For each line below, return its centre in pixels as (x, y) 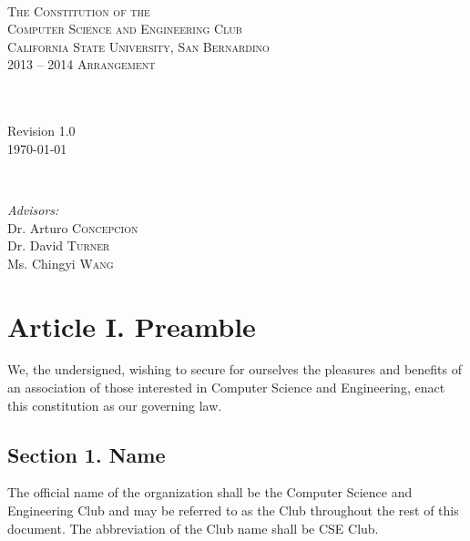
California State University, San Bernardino (138, 46)
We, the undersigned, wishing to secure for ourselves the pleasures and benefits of (235, 369)
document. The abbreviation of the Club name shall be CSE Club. (193, 528)
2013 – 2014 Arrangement (82, 64)
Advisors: (33, 209)
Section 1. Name (87, 454)
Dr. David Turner (59, 245)
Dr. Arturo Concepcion (73, 227)
